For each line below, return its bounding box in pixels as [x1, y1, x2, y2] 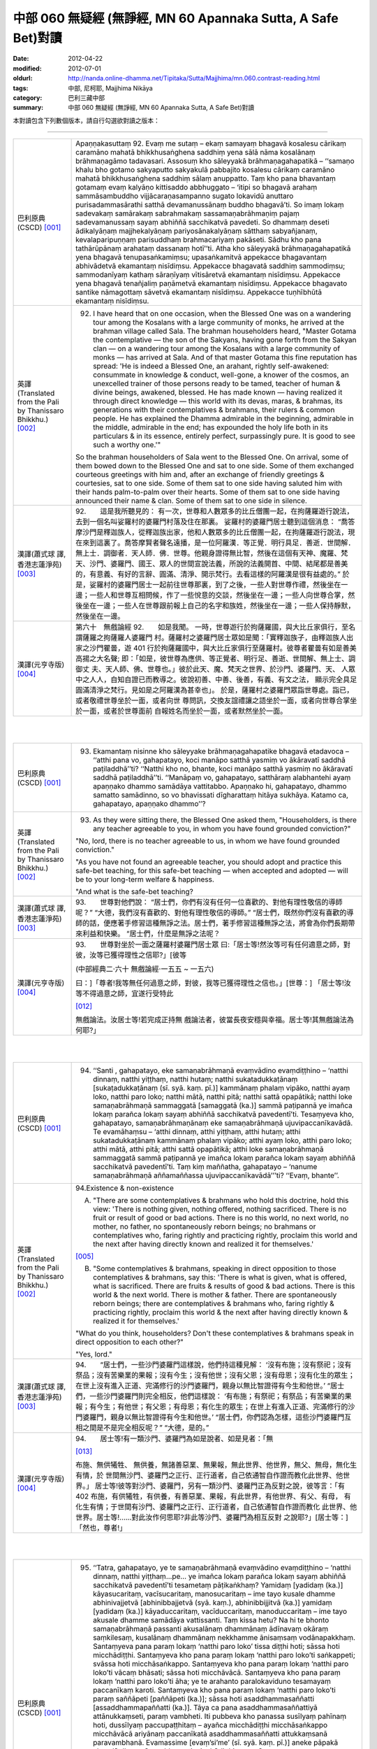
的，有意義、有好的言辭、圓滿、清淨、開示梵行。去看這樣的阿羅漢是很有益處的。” [75, 569, 341, 579]
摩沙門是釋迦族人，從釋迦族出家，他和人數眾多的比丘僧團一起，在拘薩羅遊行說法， [75, 527, 348, 537]
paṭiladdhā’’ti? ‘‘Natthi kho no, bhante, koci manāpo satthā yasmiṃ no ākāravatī [93, 763, 353, 773]
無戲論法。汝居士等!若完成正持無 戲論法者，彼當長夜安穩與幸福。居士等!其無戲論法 [75, 1014, 347, 1024]
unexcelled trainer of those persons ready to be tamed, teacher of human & [93, 378, 341, 388]
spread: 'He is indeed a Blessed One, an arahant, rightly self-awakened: [93, 361, 330, 371]
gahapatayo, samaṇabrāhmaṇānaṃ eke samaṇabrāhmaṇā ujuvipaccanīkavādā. [93, 1118, 353, 1128]
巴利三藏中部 [68, 93, 105, 101]
